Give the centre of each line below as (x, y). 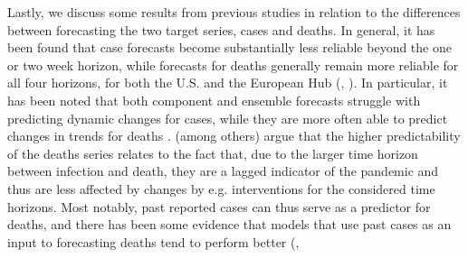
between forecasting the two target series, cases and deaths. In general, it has (221, 29)
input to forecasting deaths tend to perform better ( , (153, 241)
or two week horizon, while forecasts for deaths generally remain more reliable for (233, 64)
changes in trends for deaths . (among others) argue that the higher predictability (234, 136)
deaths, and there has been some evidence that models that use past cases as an (229, 224)
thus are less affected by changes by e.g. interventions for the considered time (221, 188)
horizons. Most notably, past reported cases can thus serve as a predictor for (219, 206)
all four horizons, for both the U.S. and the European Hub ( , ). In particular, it (228, 83)
